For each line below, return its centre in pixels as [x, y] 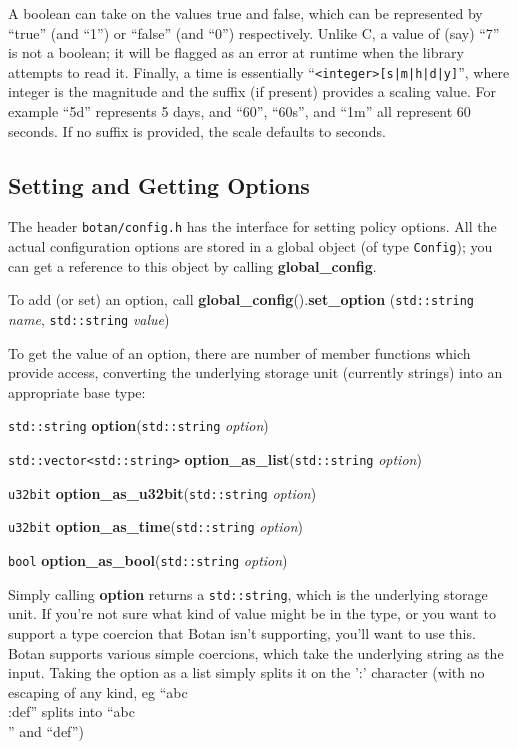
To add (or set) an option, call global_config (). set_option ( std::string [241, 299]
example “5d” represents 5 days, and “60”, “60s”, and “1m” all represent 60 [239, 111]
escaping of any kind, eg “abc [98, 691]
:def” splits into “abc [71, 711]
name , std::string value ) [89, 318]
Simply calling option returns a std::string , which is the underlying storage [248, 593]
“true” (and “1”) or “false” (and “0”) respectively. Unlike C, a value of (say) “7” [254, 32]
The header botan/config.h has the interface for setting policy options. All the [252, 226]
